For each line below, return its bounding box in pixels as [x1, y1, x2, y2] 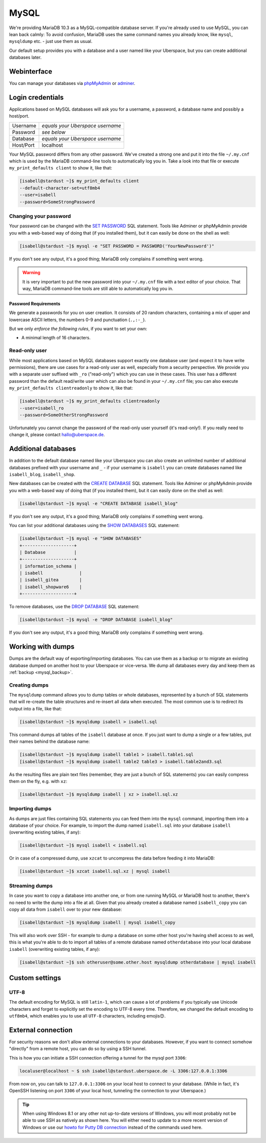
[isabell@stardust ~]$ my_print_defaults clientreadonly [19, 398, 160, 404]
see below [41, 128, 66, 135]
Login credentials [9, 93, 64, 101]
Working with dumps [9, 643, 75, 651]
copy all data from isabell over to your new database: [9, 906, 122, 912]
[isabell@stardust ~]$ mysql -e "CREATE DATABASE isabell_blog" [19, 500, 178, 506]
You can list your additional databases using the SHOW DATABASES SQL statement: [9, 523, 180, 529]
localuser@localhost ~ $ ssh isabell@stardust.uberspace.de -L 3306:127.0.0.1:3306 [19, 1068, 228, 1074]
